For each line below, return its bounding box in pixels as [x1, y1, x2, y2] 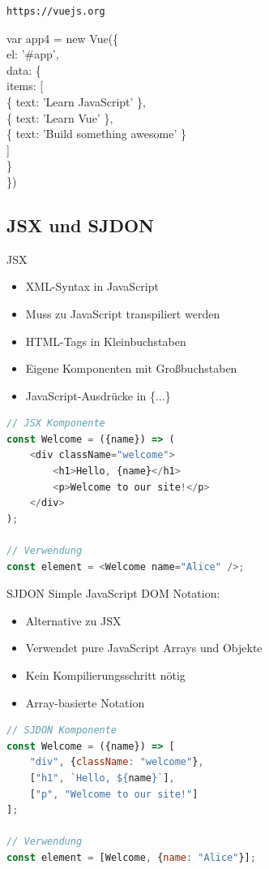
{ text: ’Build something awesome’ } [6, 125, 186, 142]
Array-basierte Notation [25, 694, 145, 711]
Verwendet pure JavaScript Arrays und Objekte [25, 639, 263, 656]
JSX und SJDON [6, 212, 154, 237]
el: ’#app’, [6, 45, 59, 63]
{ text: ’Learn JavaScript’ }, [6, 93, 146, 110]
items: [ [6, 77, 44, 94]
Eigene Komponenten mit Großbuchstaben [25, 360, 237, 377]
